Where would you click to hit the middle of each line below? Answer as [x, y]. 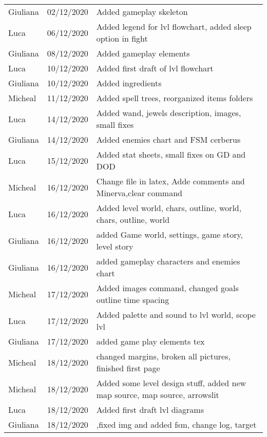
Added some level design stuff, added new [171, 383]
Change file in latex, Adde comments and [170, 181]
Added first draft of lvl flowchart [155, 68]
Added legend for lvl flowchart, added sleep [174, 26]
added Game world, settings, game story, [170, 234]
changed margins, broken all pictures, [163, 356]
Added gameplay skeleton [142, 12]
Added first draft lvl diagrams [150, 410]
